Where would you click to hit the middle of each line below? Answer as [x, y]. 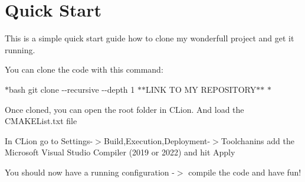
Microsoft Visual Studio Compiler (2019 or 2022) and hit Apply [120, 152]
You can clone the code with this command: [84, 69]
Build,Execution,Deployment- [157, 140]
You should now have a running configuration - [90, 172]
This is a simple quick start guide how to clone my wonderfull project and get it [150, 38]
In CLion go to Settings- [49, 140]
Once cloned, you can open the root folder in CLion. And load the [124, 109]
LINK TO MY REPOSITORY [201, 89]
